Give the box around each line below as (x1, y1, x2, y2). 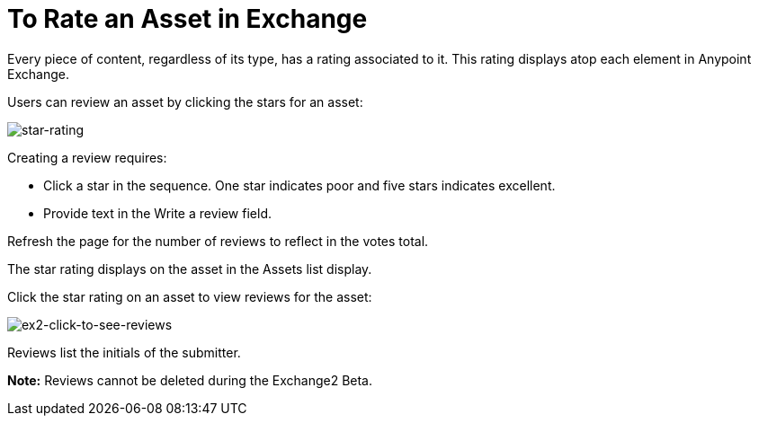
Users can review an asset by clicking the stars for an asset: (7, 93, 363, 110)
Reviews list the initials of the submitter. (7, 344, 241, 360)
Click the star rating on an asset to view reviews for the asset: (7, 288, 372, 304)
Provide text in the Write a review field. (43, 205, 272, 221)
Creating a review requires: (7, 149, 167, 165)
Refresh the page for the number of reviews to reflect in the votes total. (7, 233, 429, 249)
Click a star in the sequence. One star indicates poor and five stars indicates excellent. (43, 177, 556, 193)
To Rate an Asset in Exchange (7, 4, 368, 34)
